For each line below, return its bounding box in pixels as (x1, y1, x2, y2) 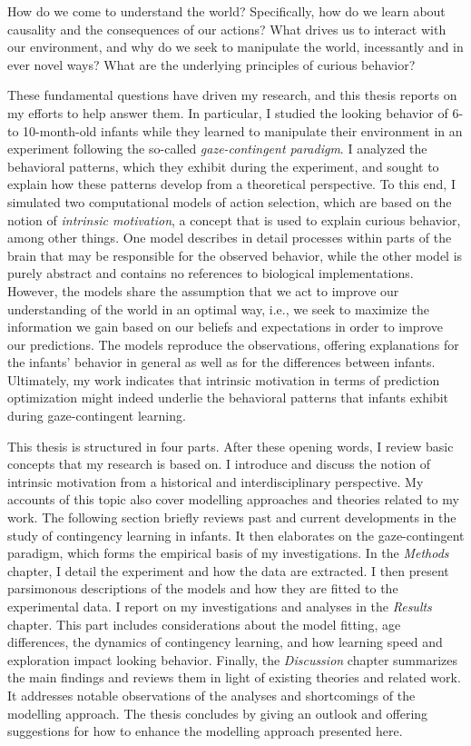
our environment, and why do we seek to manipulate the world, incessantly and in (7, 37, 464, 56)
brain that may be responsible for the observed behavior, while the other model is (7, 245, 463, 264)
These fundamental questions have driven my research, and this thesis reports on (7, 85, 457, 104)
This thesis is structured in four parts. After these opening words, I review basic (7, 436, 454, 455)
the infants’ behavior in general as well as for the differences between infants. (7, 353, 436, 372)
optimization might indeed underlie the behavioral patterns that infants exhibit (7, 388, 449, 407)
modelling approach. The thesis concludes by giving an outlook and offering (7, 703, 428, 722)
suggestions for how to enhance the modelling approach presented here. (7, 721, 403, 741)
